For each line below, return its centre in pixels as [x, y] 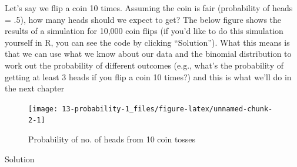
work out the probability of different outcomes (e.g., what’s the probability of [144, 65]
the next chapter [35, 88]
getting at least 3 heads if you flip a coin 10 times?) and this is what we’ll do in [148, 76]
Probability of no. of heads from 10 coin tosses [112, 139]
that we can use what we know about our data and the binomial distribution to [148, 54]
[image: [43, 109]
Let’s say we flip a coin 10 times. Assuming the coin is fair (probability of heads [149, 8]
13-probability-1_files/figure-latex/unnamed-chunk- [167, 109]
